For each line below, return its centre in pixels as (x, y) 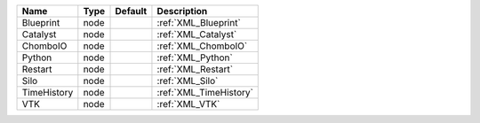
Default (131, 11)
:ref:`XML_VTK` (188, 104)
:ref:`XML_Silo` (188, 81)
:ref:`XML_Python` (195, 58)
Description (182, 11)
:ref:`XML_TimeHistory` (205, 92)
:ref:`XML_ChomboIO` (202, 46)
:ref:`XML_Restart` (195, 69)
